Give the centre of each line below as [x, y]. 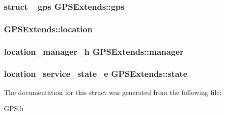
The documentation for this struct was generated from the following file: [113, 92]
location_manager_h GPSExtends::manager [94, 51]
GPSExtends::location [48, 29]
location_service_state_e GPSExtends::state [96, 74]
